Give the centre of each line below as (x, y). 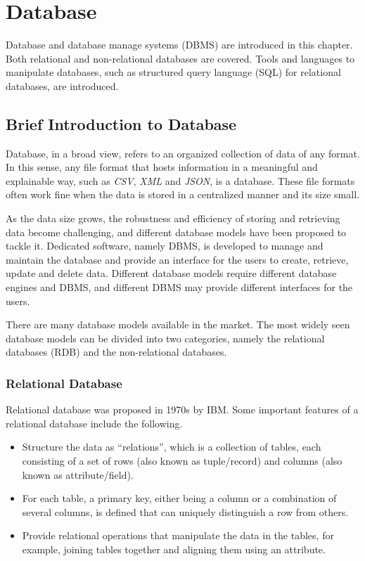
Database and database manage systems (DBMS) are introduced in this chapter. (179, 45)
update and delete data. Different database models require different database (171, 273)
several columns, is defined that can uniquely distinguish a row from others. (185, 511)
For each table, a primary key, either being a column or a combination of (179, 498)
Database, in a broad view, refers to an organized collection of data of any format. (183, 153)
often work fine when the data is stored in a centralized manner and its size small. (182, 194)
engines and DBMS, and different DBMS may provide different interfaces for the (179, 287)
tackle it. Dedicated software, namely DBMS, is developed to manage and (165, 246)
